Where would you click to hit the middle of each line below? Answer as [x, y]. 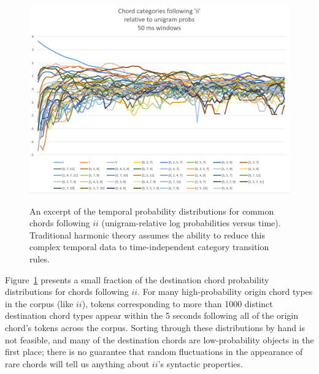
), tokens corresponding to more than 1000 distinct [177, 303]
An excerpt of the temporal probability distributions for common [152, 211]
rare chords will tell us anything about [77, 363]
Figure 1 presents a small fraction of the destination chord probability [137, 279]
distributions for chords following [67, 292]
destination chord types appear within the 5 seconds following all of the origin [152, 315]
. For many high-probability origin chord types [225, 292]
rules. [40, 259]
